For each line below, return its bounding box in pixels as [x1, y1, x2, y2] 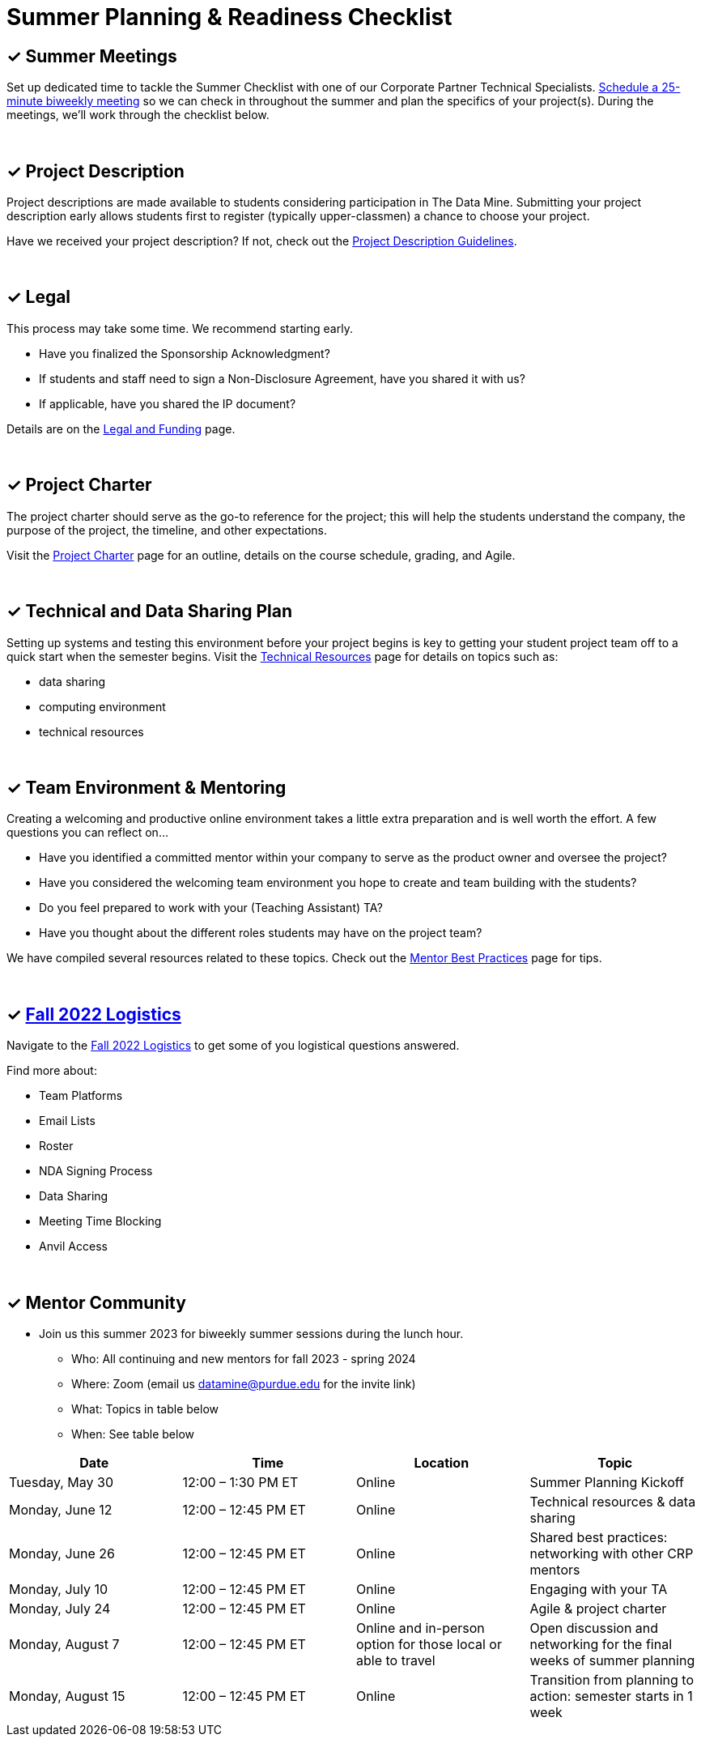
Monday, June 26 [9, 1545, 115, 1562]
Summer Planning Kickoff [529, 1474, 684, 1491]
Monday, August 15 [9, 1688, 125, 1705]
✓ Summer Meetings [6, 45, 177, 66]
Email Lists [39, 1114, 96, 1128]
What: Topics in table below [71, 1402, 219, 1417]
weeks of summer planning [529, 1652, 695, 1669]
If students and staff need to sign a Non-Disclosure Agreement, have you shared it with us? [39, 371, 525, 386]
